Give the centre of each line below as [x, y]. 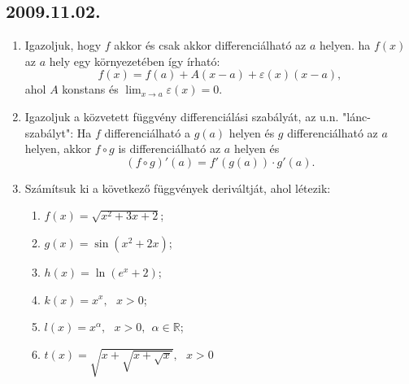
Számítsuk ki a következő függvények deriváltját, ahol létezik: [178, 188]
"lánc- [357, 116]
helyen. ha [345, 45]
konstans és [90, 89]
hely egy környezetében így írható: [135, 61]
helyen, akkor [58, 148]
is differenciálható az [170, 148]
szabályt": [49, 132]
